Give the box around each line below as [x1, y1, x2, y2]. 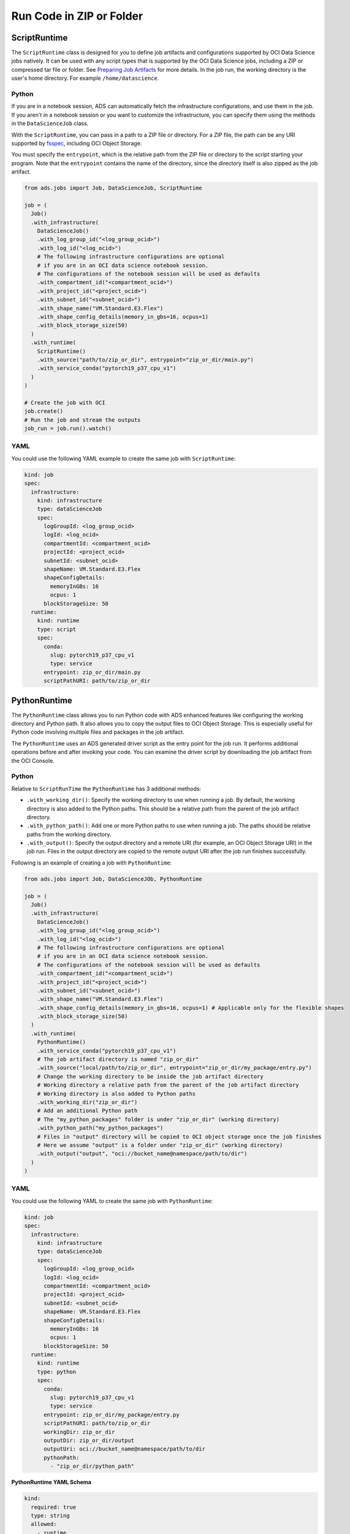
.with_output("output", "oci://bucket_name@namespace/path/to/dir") [37, 1150, 248, 1157]
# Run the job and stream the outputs [24, 416, 141, 423]
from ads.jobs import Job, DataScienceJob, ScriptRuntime [24, 185, 202, 191]
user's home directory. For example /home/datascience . [11, 74, 159, 82]
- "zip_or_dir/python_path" [50, 1463, 135, 1470]
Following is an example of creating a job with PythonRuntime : [11, 859, 172, 866]
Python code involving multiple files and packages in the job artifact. [11, 728, 185, 736]
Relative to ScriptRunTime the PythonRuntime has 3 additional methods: [11, 785, 202, 792]
